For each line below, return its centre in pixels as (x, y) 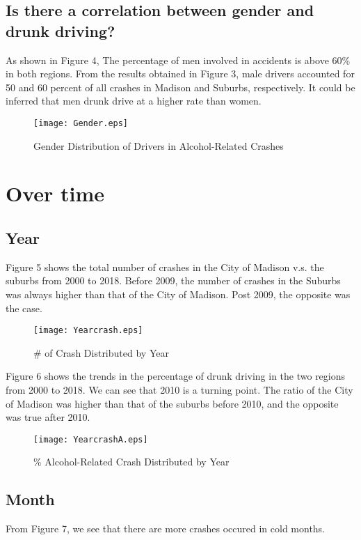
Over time (55, 193)
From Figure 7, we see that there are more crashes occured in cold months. (166, 529)
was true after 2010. (48, 417)
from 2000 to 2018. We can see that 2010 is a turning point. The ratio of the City (179, 390)
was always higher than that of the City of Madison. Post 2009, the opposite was (178, 294)
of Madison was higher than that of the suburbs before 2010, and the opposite (172, 403)
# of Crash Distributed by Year (101, 352)
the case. (24, 308)
